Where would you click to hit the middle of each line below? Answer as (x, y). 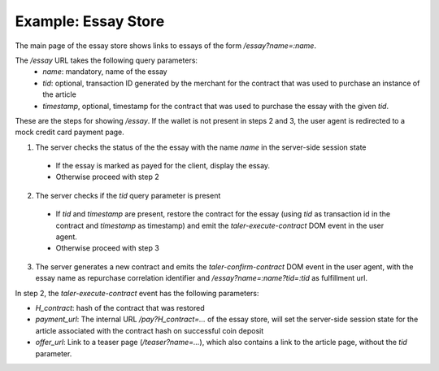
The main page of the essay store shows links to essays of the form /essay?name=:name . (166, 46)
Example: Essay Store (90, 21)
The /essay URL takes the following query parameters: (106, 60)
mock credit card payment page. (70, 132)
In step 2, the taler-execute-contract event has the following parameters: (137, 293)
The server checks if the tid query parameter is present (128, 195)
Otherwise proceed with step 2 (107, 177)
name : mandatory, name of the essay (105, 72)
